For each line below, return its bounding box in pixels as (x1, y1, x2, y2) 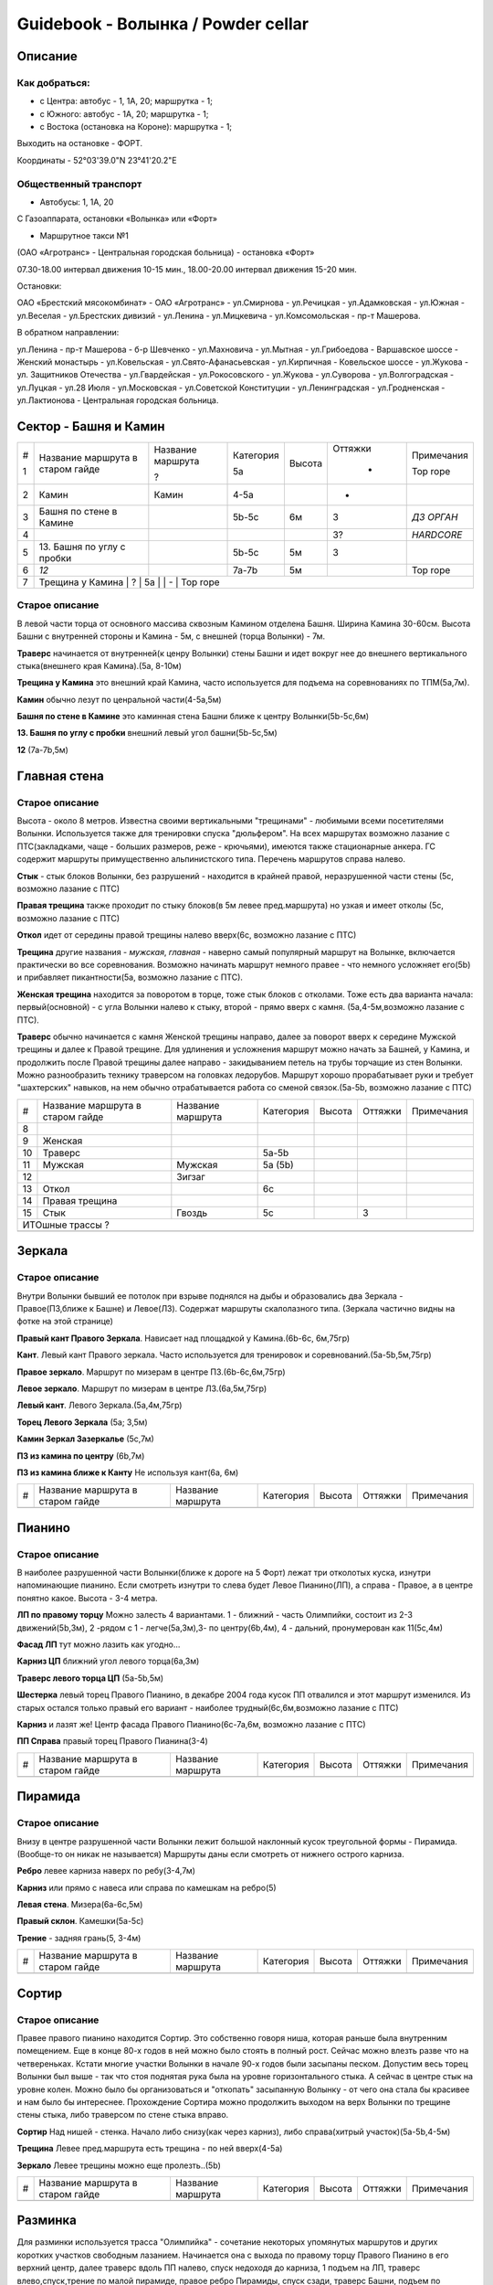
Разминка (16, 2213, 78, 2228)
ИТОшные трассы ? (22, 1218, 110, 1231)
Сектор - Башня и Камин (16, 419, 165, 434)
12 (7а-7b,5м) (16, 744, 68, 755)
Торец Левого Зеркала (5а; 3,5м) (16, 1417, 148, 1428)
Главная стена (16, 768, 104, 783)
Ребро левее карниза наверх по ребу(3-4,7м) (16, 1865, 196, 1876)
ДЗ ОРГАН (411, 511, 458, 523)
